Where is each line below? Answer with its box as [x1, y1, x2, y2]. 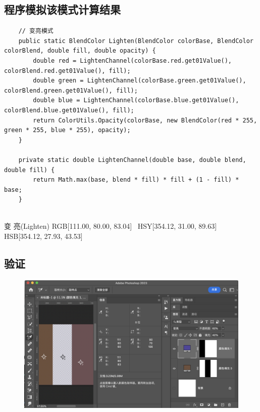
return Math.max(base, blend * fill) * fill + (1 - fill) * [33, 176, 239, 184]
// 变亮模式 [18, 27, 54, 35]
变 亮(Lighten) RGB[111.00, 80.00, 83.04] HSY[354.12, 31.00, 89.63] [4, 221, 217, 231]
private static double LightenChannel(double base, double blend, [18, 156, 246, 163]
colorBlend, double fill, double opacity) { [4, 47, 156, 55]
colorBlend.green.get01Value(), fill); [4, 87, 138, 94]
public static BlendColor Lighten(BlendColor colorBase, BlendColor [18, 37, 253, 45]
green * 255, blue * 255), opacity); [4, 127, 131, 134]
